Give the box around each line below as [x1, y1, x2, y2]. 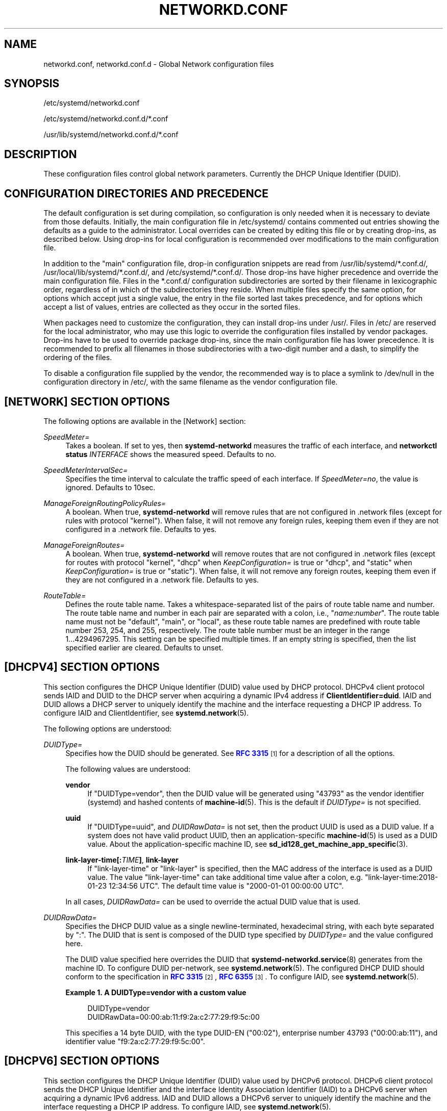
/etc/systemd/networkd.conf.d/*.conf [43, 114, 168, 123]
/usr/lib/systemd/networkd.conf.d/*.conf [43, 130, 179, 139]
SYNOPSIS [4, 77, 60, 90]
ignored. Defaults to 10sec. [65, 483, 156, 492]
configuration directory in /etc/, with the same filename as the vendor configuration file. [43, 377, 338, 387]
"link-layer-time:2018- [364, 872, 438, 881]
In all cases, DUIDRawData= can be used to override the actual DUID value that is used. [65, 897, 360, 906]
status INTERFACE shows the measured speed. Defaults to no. [65, 449, 277, 459]
